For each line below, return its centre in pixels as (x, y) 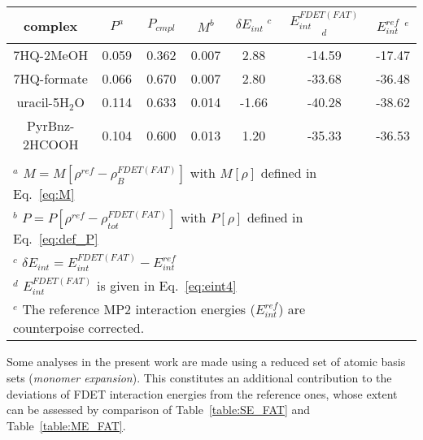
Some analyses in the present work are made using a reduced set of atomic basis (206, 362)
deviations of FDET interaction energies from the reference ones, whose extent (202, 393)
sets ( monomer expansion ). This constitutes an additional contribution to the (199, 378)
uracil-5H (43, 102)
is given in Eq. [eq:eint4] (167, 286)
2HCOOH (50, 145)
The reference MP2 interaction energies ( (139, 309)
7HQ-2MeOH (51, 55)
